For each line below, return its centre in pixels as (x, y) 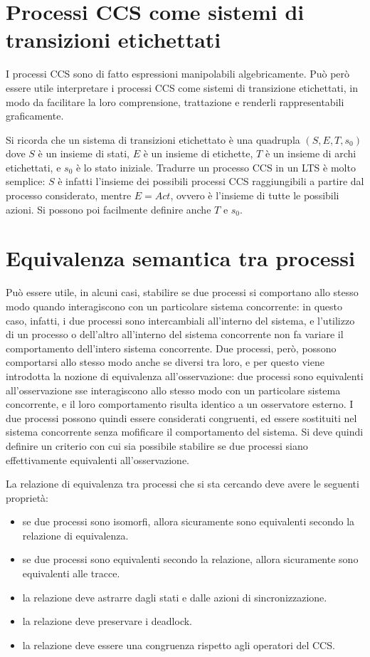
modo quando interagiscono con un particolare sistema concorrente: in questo (174, 306)
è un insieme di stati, (84, 153)
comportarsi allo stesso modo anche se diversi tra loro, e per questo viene (165, 362)
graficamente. (35, 116)
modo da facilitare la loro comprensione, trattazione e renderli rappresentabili (175, 101)
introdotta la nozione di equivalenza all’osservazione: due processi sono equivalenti (185, 375)
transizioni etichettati (113, 40)
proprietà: (27, 497)
